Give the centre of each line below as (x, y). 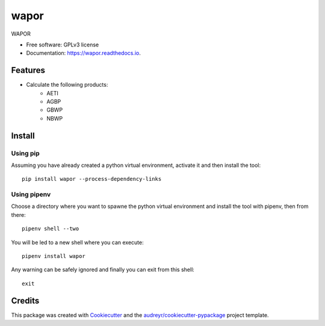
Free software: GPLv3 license (63, 45)
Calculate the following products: (67, 85)
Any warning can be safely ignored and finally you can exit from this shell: (103, 270)
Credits (25, 300)
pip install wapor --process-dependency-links (92, 179)
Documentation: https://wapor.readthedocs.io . (84, 53)
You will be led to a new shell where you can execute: (77, 242)
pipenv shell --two (51, 229)
